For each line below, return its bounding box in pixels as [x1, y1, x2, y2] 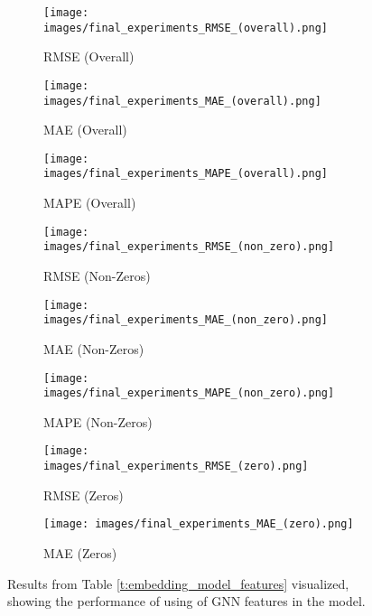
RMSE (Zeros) [43, 485, 124, 504]
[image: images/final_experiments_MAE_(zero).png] [43, 518, 354, 531]
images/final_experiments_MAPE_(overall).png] [43, 167, 328, 181]
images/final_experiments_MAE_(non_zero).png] [43, 313, 328, 327]
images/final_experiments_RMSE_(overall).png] [43, 21, 328, 34]
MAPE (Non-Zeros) [43, 412, 153, 431]
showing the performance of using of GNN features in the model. [7, 592, 366, 611]
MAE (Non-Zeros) [43, 339, 144, 358]
